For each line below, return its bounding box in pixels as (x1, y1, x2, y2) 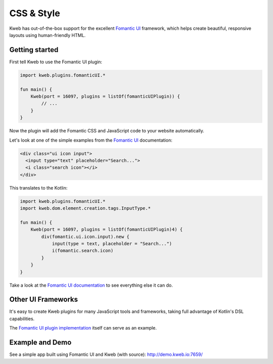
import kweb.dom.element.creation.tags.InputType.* (20, 205, 151, 211)
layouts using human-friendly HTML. (9, 32, 86, 38)
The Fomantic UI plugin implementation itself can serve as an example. (9, 325, 157, 331)
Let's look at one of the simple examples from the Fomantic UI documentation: (9, 137, 173, 143)
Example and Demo (9, 338, 72, 347)
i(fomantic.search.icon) (52, 248, 114, 254)
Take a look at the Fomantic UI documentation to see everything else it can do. (9, 282, 173, 288)
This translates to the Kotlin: (9, 185, 68, 191)
